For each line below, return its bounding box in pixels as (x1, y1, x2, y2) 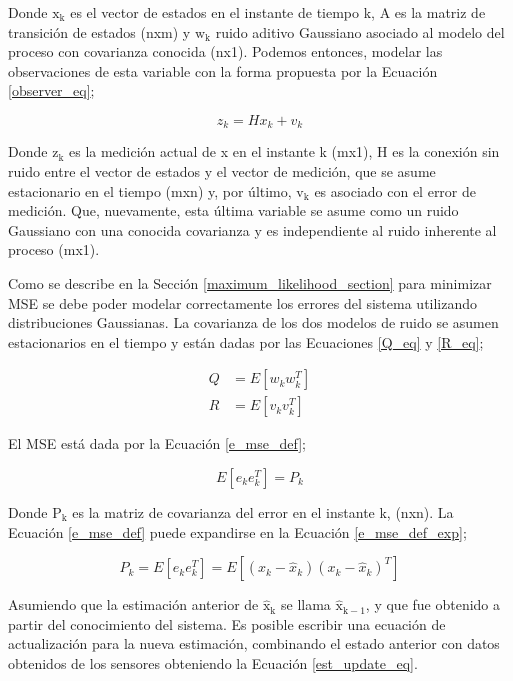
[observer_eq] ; (8, 80, 95, 101)
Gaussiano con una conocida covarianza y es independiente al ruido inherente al (8, 219, 497, 240)
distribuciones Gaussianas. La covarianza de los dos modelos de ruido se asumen (8, 312, 499, 333)
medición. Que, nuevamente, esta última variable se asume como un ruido (8, 200, 459, 221)
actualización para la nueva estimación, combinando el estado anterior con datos (8, 633, 500, 654)
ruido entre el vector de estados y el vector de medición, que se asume (8, 161, 436, 182)
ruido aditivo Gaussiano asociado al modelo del (215, 21, 505, 42)
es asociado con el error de (314, 180, 477, 201)
